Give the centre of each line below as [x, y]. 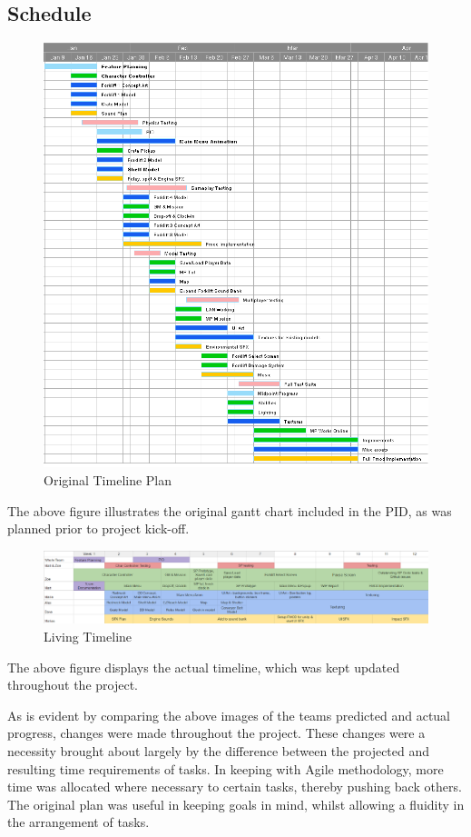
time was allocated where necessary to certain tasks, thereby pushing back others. [235, 787]
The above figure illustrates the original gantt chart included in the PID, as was [230, 510]
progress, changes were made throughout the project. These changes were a [216, 733]
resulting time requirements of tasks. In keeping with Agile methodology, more [226, 768]
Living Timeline [88, 637]
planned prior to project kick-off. [98, 528]
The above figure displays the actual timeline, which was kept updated [204, 667]
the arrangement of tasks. [78, 822]
